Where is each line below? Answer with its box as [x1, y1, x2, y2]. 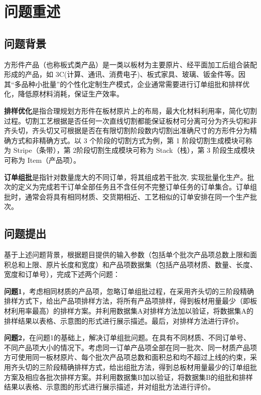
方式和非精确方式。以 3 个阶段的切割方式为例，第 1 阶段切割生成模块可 [11, 135, 245, 145]
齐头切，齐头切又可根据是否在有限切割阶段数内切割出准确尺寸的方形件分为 [4, 125, 250, 136]
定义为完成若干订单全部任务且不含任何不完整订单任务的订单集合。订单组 [18, 181, 257, 192]
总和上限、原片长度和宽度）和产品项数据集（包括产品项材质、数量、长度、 [11, 259, 257, 269]
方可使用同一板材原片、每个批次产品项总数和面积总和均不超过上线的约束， [4, 352, 250, 362]
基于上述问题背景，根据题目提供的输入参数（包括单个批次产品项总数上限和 [4, 249, 250, 260]
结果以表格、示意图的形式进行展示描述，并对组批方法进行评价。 [4, 381, 215, 392]
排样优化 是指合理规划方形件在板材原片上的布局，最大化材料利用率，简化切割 [4, 105, 257, 116]
